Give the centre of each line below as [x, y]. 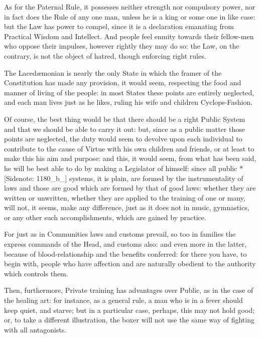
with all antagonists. [35, 329]
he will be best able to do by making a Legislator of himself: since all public [121, 168]
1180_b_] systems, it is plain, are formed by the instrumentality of [140, 178]
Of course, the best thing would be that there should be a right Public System [125, 119]
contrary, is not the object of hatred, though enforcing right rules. [105, 55]
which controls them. [36, 273]
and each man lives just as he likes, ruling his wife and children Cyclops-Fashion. [128, 102]
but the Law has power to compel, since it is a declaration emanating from [119, 26]
